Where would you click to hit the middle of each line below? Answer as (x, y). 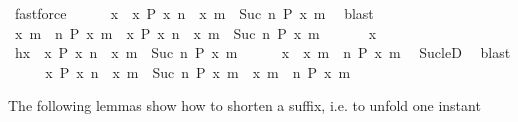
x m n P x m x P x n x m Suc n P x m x (195, 32)
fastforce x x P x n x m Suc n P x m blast (194, 13)
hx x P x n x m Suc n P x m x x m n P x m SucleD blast (262, 52)
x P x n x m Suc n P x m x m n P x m (198, 71)
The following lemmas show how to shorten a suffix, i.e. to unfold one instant (244, 105)
